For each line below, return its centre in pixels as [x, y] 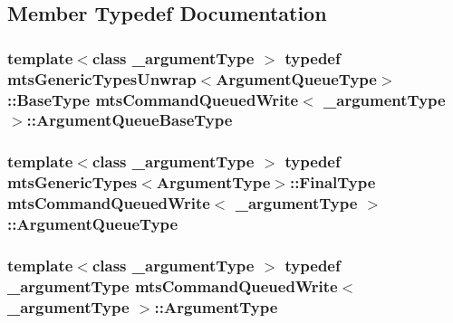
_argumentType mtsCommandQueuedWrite [173, 285]
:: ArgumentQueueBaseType [130, 120]
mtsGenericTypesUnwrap [102, 78]
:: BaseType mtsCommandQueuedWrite [153, 99]
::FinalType [333, 182]
